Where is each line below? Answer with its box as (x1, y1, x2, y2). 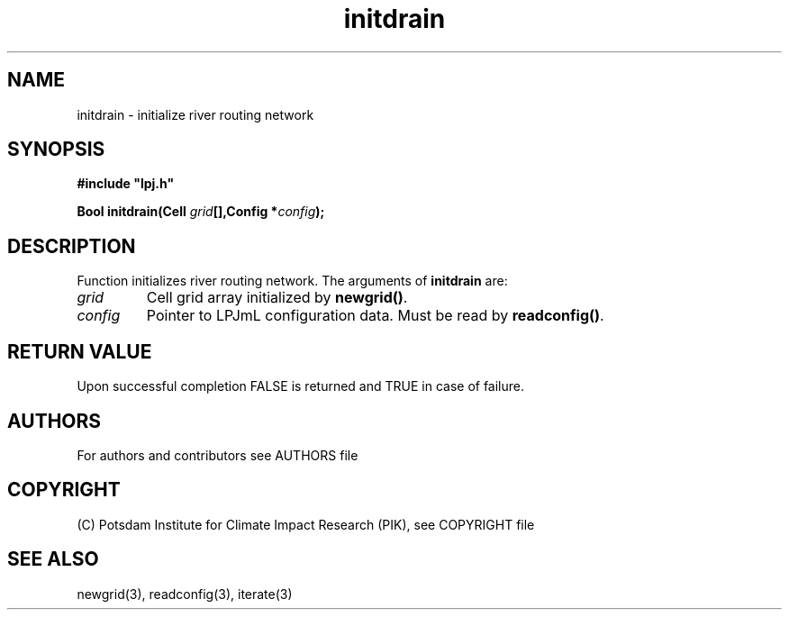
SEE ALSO (7, 548, 99, 571)
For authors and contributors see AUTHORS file (77, 447, 358, 463)
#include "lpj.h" (77, 176, 175, 192)
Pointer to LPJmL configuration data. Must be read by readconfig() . (146, 306, 604, 325)
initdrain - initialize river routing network (77, 106, 314, 122)
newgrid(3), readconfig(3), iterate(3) (77, 585, 293, 602)
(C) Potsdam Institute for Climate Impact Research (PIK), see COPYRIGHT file (77, 516, 535, 532)
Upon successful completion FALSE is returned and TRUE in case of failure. (77, 378, 525, 395)
